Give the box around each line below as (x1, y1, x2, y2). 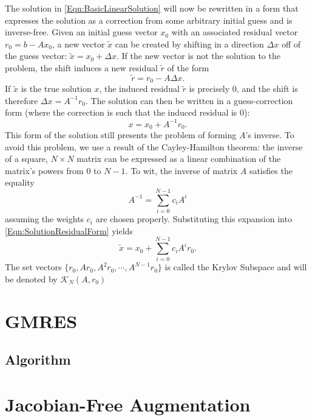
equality (5, 176, 35, 189)
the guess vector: (5, 49, 67, 62)
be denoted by (5, 272, 58, 285)
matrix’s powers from (5, 164, 84, 177)
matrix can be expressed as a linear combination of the (76, 152, 281, 165)
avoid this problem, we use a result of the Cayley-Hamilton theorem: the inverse (5, 140, 303, 153)
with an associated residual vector (171, 26, 298, 38)
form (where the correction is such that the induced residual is (5, 106, 237, 119)
